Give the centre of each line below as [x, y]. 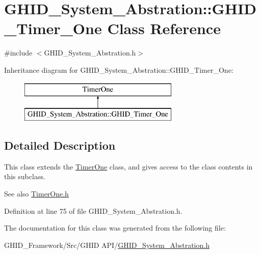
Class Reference [164, 28]
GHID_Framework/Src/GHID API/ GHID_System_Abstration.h [107, 245]
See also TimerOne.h [36, 194]
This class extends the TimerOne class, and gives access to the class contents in [128, 166]
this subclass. [25, 176]
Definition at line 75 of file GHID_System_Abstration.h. [93, 210]
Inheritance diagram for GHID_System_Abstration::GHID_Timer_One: [119, 69]
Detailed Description [60, 145]
